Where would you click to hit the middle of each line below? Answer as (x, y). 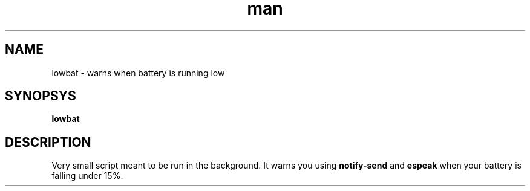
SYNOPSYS (41, 96)
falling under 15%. (87, 176)
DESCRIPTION (48, 142)
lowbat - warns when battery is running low (138, 73)
